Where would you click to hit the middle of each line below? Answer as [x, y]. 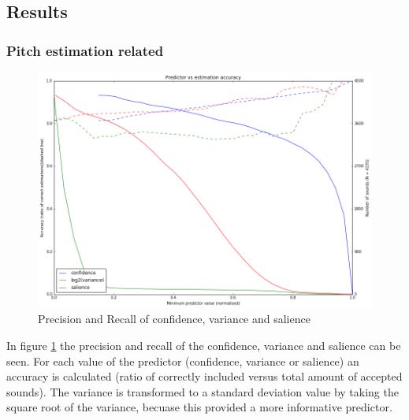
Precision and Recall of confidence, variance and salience [174, 319]
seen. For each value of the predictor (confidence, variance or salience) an [183, 361]
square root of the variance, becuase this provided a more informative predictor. [199, 407]
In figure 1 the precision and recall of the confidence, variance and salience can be [204, 346]
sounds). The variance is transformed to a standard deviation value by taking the [203, 391]
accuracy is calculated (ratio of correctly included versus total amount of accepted [204, 376]
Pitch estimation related [85, 50]
